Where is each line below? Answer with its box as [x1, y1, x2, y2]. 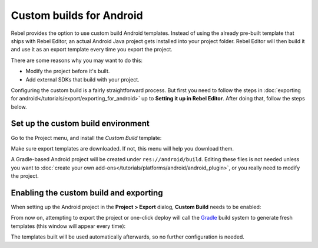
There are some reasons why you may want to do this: [11, 57, 143, 64]
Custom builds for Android [11, 9, 144, 22]
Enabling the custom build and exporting [11, 188, 163, 198]
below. [11, 103, 27, 110]
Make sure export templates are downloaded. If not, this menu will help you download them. [11, 145, 234, 152]
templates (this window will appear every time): [11, 222, 126, 230]
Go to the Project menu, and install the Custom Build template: [11, 134, 162, 141]
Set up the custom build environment [11, 119, 150, 129]
